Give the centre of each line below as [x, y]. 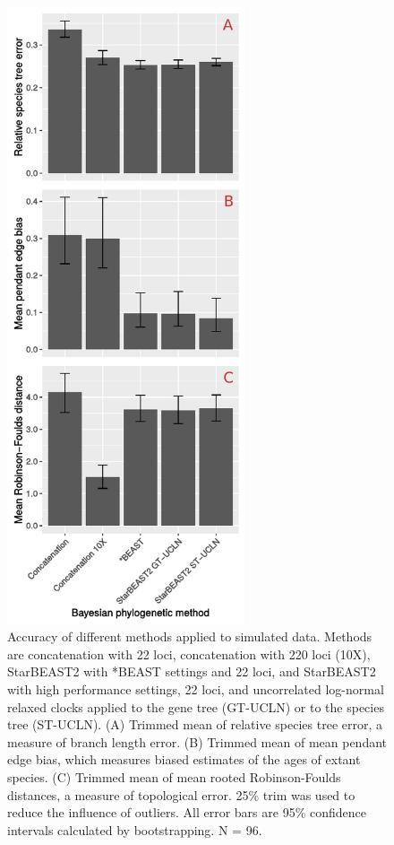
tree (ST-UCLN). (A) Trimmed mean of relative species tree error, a [195, 724]
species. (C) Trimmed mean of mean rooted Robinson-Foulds [174, 776]
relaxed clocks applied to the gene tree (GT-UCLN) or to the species [196, 706]
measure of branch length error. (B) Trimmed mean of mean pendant [197, 741]
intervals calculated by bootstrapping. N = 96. [135, 829]
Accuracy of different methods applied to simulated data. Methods [190, 636]
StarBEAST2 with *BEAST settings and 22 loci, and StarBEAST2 [192, 671]
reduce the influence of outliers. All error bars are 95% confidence [187, 812]
